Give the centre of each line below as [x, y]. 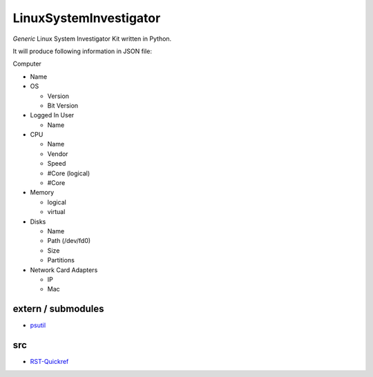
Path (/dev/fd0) [69, 241]
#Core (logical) [68, 173]
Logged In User [52, 115]
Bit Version [63, 105]
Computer [27, 64]
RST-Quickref [49, 362]
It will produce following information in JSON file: [82, 51]
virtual [56, 212]
